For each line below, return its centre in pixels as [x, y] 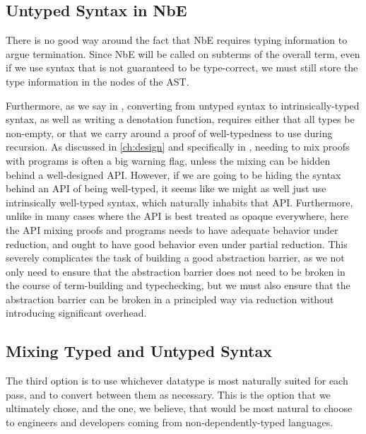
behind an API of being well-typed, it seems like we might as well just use [166, 188]
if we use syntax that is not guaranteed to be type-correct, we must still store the [182, 68]
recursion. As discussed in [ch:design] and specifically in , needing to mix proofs [178, 147]
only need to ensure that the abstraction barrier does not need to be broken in [176, 271]
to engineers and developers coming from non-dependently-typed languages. [170, 422]
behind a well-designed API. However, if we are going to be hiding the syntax [173, 174]
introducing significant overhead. [76, 313]
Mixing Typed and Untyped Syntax [139, 351]
